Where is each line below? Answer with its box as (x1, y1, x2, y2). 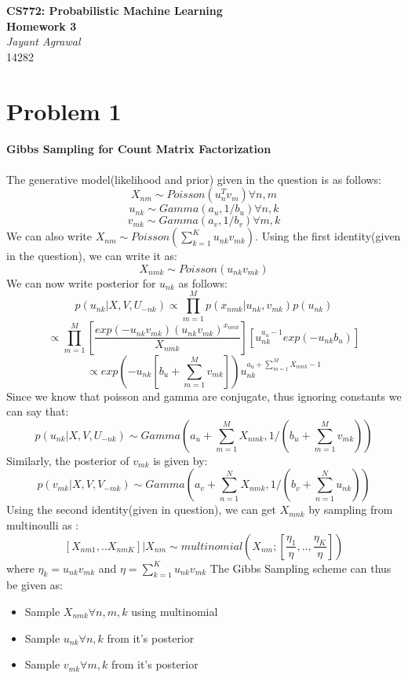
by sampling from (308, 501, 393, 518)
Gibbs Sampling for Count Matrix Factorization (6, 140, 271, 156)
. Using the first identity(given (255, 228, 401, 244)
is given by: (153, 452, 208, 468)
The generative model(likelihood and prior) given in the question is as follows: (6, 170, 382, 187)
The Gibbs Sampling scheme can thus (209, 559, 392, 576)
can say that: (6, 403, 69, 420)
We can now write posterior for (6, 274, 156, 291)
